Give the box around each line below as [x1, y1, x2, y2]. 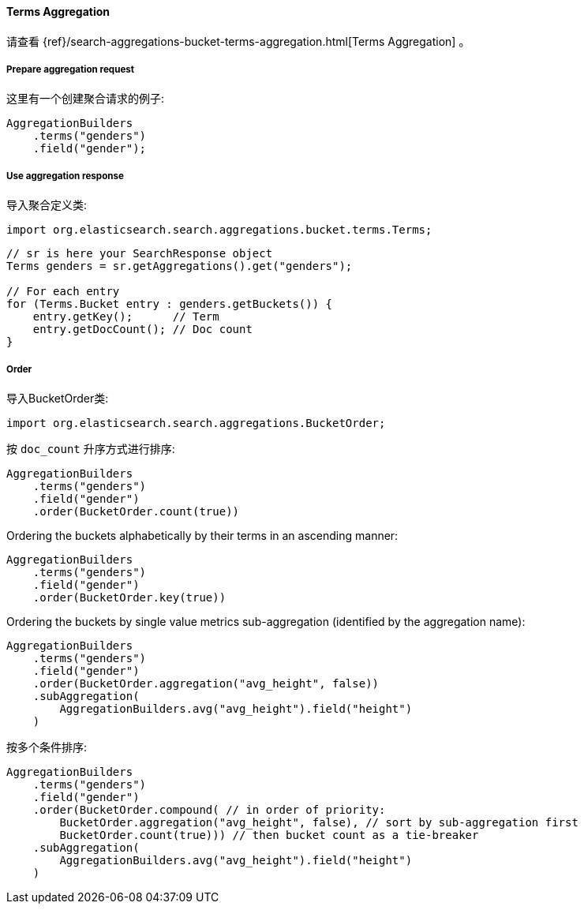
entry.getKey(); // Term [32, 310, 219, 324]
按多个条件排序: [6, 740, 88, 754]
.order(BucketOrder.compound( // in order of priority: [32, 803, 386, 816]
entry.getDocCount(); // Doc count [32, 323, 253, 336]
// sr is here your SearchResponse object [6, 247, 273, 260]
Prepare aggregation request [6, 64, 135, 75]
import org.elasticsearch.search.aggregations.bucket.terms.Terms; [6, 223, 432, 237]
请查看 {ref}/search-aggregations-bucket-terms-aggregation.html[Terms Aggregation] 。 [6, 34, 470, 48]
